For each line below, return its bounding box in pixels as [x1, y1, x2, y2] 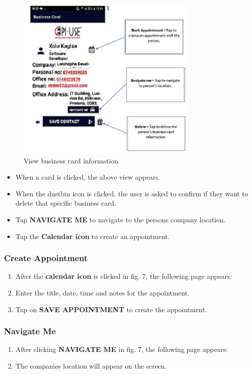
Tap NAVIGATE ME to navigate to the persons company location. [15, 214, 225, 224]
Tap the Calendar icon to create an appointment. [15, 231, 170, 241]
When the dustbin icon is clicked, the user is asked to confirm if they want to [15, 188, 249, 198]
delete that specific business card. [15, 198, 116, 208]
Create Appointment [4, 252, 88, 264]
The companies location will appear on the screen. [15, 360, 167, 371]
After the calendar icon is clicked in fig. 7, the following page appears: [15, 271, 232, 281]
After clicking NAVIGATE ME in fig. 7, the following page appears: [15, 344, 228, 354]
